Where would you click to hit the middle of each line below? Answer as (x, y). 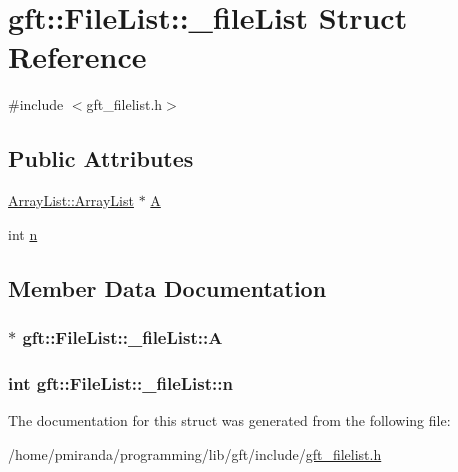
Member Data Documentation (167, 287)
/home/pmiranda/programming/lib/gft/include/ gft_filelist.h (195, 453)
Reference (77, 56)
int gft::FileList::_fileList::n (120, 382)
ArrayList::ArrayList (71, 200)
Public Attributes (101, 158)
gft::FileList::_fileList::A (122, 337)
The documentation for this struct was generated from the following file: (229, 420)
